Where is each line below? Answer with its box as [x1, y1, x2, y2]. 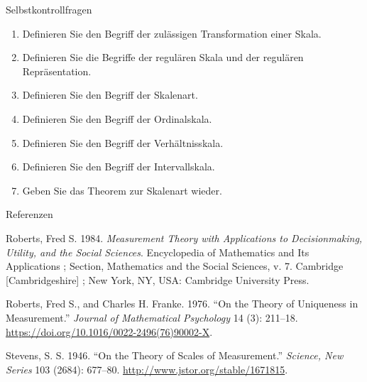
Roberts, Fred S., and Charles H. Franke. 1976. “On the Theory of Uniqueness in [6, 296, 358, 311]
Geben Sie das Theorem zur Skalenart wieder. [22, 182, 222, 197]
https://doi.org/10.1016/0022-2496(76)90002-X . [6, 324, 213, 339]
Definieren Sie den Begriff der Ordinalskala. [22, 111, 212, 126]
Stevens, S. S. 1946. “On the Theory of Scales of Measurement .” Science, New [6, 348, 344, 363]
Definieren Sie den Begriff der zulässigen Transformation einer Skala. [22, 26, 322, 40]
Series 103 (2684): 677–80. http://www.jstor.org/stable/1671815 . [6, 361, 288, 376]
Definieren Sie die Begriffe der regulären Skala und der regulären [22, 50, 304, 65]
